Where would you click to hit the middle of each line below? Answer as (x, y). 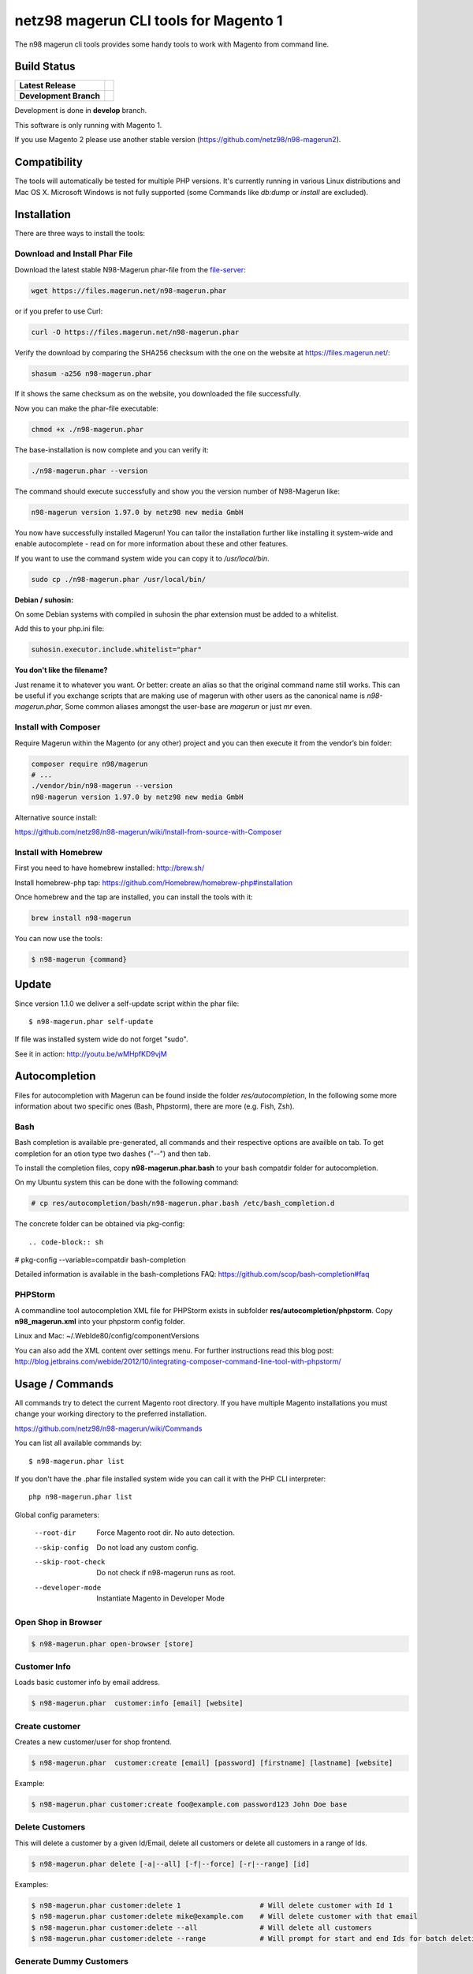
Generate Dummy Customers (72, 1961)
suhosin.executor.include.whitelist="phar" (117, 650)
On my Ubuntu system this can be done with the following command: (127, 1182)
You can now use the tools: (58, 939)
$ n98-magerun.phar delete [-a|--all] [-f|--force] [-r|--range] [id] (171, 1864)
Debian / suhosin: (44, 599)
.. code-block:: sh (66, 1242)
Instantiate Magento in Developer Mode (160, 1598)
